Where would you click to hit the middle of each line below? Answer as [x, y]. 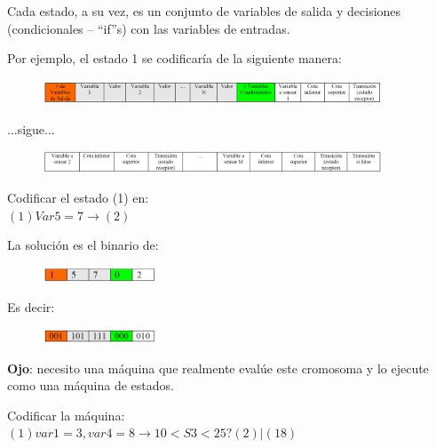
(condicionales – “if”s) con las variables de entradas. [149, 28]
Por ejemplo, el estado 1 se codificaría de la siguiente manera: [174, 58]
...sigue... [31, 128]
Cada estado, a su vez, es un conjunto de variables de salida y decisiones [204, 11]
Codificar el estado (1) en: [78, 198]
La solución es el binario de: [83, 245]
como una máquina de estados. [91, 385]
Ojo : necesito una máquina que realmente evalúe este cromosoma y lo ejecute [218, 368]
